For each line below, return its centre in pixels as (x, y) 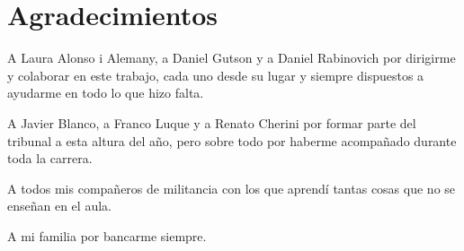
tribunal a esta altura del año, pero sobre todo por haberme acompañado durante (232, 140)
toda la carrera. (50, 158)
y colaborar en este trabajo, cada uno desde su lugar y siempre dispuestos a (216, 75)
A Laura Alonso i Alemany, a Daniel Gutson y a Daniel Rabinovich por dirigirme (232, 58)
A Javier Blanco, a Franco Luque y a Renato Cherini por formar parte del (212, 122)
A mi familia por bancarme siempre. (107, 235)
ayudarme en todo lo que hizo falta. (106, 93)
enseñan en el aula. (59, 206)
